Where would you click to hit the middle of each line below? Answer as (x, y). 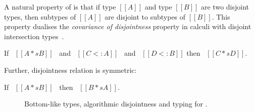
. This (221, 16)
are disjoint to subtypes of (145, 16)
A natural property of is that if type (60, 7)
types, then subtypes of (40, 16)
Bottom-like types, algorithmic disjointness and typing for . (116, 104)
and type (158, 7)
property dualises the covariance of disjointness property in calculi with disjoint (128, 26)
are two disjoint (225, 7)
